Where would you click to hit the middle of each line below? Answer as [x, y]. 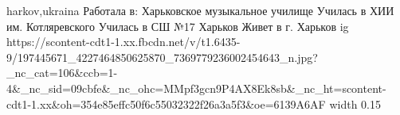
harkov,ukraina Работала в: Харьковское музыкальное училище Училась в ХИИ [200, 10]
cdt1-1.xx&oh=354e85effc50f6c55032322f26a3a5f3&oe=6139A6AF [166, 103]
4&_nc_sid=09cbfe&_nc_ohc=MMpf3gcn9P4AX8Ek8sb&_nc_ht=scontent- [196, 88]
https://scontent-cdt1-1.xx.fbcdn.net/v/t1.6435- [124, 42]
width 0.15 [355, 103]
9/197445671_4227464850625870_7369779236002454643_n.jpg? [162, 57]
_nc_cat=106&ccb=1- [62, 73]
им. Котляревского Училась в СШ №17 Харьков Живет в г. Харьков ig [178, 26]
